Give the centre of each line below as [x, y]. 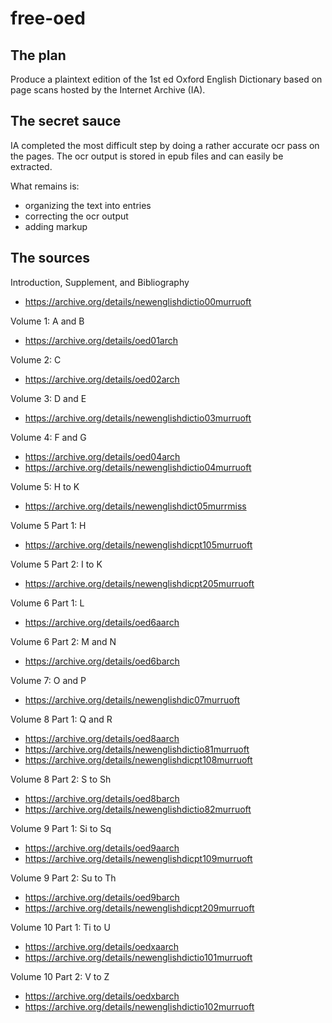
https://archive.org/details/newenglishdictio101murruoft [138, 957]
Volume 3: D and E [48, 398]
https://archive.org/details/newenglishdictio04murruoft [138, 467]
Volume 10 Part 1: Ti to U [60, 927]
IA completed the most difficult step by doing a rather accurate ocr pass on [165, 145]
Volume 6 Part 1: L [47, 603]
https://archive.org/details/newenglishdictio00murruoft [138, 301]
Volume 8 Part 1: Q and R [61, 719]
